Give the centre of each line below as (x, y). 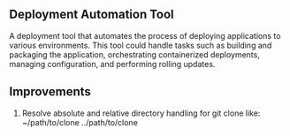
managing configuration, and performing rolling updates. (112, 64)
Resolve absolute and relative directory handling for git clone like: (141, 113)
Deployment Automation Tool (92, 15)
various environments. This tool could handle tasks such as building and (141, 45)
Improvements (50, 92)
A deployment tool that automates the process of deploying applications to (145, 35)
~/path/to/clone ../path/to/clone (80, 122)
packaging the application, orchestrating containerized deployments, (135, 54)
